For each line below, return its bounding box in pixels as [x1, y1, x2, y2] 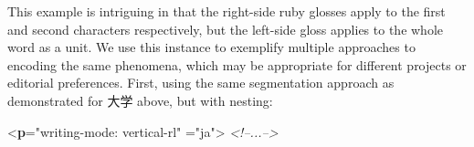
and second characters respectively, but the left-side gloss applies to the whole [7, 19, 444, 38]
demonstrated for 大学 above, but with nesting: [7, 90, 273, 110]
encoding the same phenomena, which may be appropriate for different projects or [7, 55, 467, 74]
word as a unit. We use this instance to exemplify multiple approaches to [7, 37, 416, 57]
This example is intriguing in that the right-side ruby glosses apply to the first [7, 2, 446, 20]
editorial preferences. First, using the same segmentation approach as [7, 73, 395, 92]
